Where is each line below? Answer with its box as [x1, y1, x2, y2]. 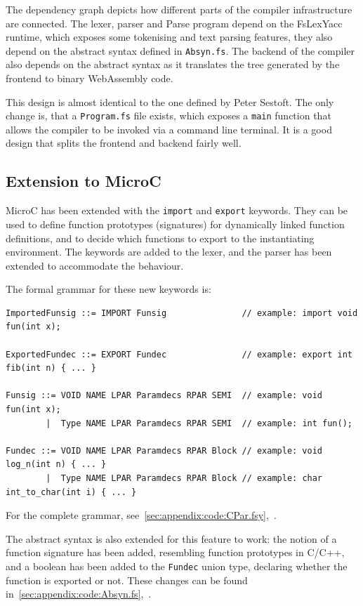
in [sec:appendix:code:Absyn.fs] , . [6, 586, 152, 601]
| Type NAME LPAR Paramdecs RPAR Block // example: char [46, 473, 323, 484]
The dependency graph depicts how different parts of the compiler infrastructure [6, 2, 352, 16]
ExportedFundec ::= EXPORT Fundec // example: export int [6, 349, 352, 360]
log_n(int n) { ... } [6, 459, 107, 470]
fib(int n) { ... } [6, 363, 96, 374]
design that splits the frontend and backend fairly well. [6, 136, 242, 150]
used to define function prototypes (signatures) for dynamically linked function [6, 216, 345, 231]
